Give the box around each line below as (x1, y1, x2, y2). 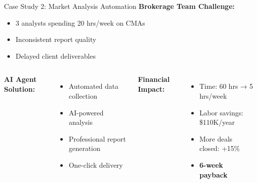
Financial (137, 74, 170, 84)
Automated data (69, 81, 119, 91)
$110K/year (199, 117, 235, 127)
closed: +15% (199, 143, 240, 153)
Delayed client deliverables (15, 50, 96, 61)
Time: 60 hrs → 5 (199, 81, 253, 91)
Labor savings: (199, 107, 244, 117)
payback (199, 169, 228, 180)
